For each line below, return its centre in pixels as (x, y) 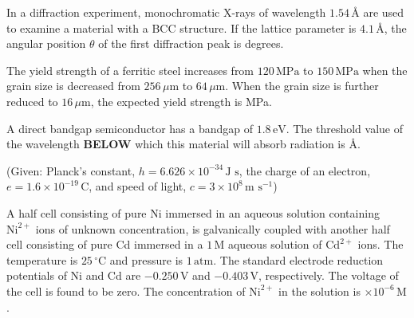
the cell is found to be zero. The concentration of (126, 291)
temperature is (42, 259)
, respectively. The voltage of (328, 275)
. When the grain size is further (302, 86)
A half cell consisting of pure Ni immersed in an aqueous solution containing (193, 212)
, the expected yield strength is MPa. (181, 101)
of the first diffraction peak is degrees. (191, 43)
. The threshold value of (344, 128)
